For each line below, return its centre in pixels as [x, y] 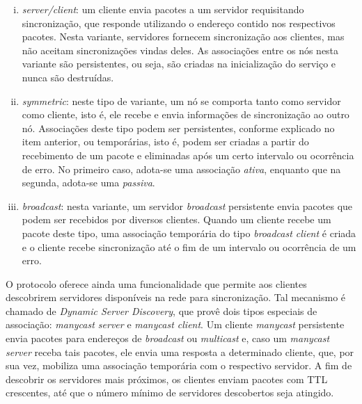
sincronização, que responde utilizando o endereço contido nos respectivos [179, 23]
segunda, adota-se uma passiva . [88, 183]
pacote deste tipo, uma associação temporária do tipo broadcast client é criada [189, 233]
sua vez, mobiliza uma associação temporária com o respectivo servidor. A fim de [179, 365]
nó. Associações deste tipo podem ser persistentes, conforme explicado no [178, 128]
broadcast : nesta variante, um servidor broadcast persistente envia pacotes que [187, 205]
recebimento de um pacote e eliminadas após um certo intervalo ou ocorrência [188, 155]
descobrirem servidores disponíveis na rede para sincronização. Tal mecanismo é [176, 297]
